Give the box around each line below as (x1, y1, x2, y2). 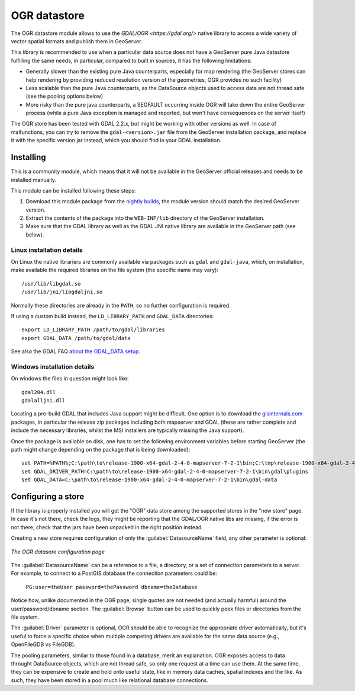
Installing (11, 152, 47, 162)
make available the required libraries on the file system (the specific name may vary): (11, 267, 219, 274)
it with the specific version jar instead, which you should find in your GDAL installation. (11, 137, 222, 144)
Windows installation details (11, 362, 95, 370)
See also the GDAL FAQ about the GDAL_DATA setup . (11, 348, 141, 355)
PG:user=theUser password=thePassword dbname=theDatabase (25, 584, 198, 590)
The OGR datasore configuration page (11, 548, 105, 555)
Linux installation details (11, 246, 83, 254)
